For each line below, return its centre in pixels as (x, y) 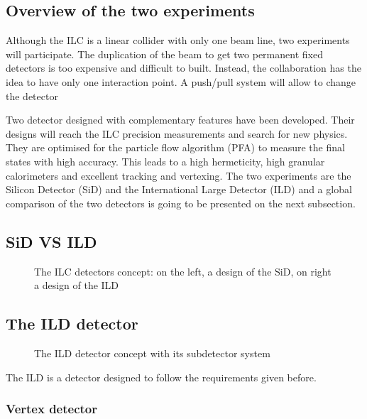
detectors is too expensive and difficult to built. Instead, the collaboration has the (183, 68)
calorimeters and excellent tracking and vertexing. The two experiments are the (179, 175)
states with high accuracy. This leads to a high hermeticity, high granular (165, 161)
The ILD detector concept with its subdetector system (152, 353)
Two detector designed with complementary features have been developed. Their (180, 120)
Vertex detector (51, 409)
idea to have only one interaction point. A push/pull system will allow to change (181, 81)
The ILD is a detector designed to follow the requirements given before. (161, 377)
